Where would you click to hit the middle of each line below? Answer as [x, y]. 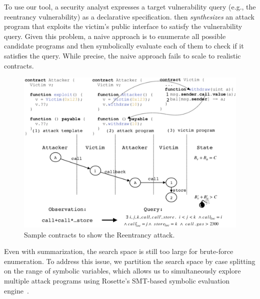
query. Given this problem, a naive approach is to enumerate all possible [115, 36]
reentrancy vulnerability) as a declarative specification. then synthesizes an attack [129, 16]
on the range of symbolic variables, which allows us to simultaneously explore [122, 271]
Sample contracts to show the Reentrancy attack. [99, 234]
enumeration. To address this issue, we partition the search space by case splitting [130, 261]
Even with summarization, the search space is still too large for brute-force [119, 251]
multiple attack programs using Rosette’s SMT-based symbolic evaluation [117, 280]
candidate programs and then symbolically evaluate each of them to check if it [124, 46]
